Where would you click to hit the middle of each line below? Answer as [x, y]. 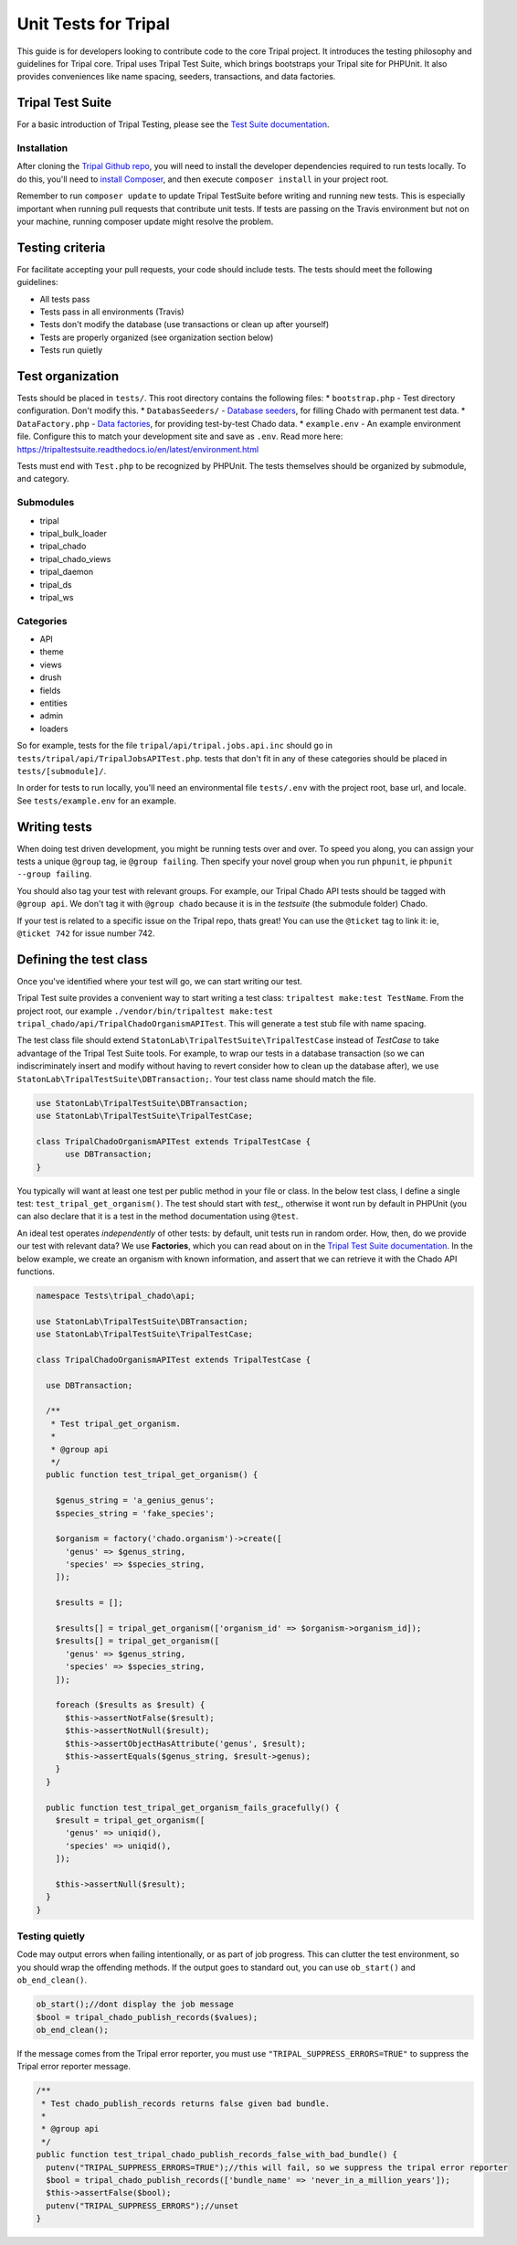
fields [50, 690]
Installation [42, 148]
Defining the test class [82, 959]
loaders [54, 729]
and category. [43, 479]
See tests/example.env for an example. [97, 801]
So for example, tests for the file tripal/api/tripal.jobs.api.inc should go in [175, 746]
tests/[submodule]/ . [62, 771]
